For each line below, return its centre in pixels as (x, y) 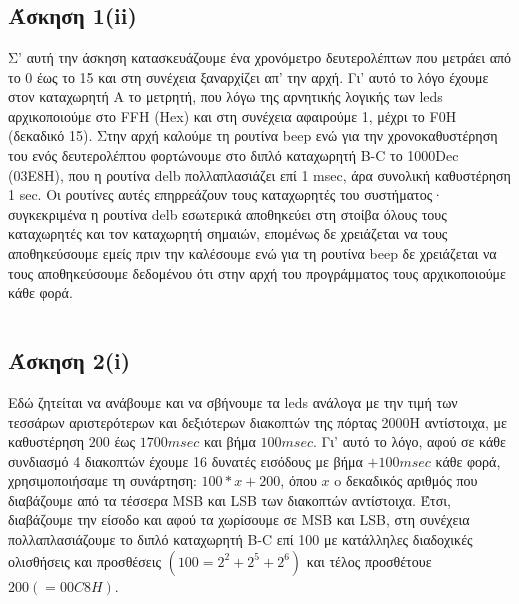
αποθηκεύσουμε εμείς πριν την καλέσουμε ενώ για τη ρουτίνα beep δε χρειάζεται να (252, 252)
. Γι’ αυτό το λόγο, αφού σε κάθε (409, 441)
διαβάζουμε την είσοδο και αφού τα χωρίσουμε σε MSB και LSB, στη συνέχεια (239, 519)
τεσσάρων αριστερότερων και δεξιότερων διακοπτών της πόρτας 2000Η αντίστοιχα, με (257, 421)
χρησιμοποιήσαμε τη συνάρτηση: (102, 480)
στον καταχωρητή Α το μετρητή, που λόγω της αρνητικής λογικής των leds (225, 96)
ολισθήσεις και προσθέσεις (84, 560)
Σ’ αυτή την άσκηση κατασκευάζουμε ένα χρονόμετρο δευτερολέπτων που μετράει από (260, 57)
